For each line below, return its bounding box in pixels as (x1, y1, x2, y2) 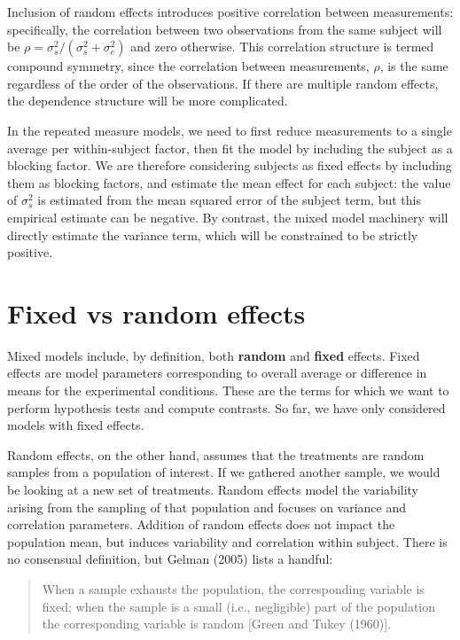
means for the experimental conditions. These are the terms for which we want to (7, 381, 449, 400)
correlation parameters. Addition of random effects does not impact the (7, 515, 395, 534)
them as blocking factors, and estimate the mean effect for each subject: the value (7, 173, 451, 191)
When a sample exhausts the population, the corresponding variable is (42, 579, 425, 597)
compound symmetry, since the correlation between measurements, (7, 57, 370, 75)
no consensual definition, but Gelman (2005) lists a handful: (7, 550, 333, 568)
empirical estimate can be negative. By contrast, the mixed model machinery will (7, 207, 448, 226)
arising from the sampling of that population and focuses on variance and (7, 497, 407, 516)
